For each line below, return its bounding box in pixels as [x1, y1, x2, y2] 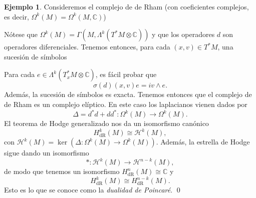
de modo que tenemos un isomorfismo [4, 166, 120, 176]
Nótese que [4, 29, 38, 39]
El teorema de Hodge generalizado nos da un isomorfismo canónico [4, 118, 209, 128]
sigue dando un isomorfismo [4, 147, 89, 158]
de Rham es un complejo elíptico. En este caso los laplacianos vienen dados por [4, 98, 247, 109]
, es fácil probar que [95, 69, 157, 79]
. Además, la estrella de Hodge [156, 136, 250, 147]
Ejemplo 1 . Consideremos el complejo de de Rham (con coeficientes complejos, [4, 1, 249, 11]
